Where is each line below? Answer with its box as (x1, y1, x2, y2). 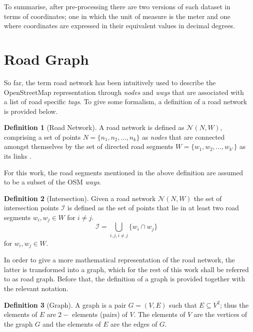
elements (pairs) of (72, 309, 128, 319)
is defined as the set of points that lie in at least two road (67, 203, 239, 213)
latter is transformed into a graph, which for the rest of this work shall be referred (4, 264, 249, 274)
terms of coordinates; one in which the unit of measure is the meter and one (4, 11, 231, 21)
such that (169, 299, 197, 310)
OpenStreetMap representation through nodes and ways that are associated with (4, 87, 244, 97)
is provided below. (4, 106, 58, 116)
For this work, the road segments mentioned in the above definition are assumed (4, 167, 243, 177)
